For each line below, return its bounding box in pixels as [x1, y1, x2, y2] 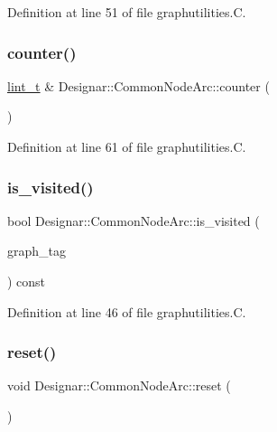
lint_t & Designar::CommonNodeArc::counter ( [7, 76, 270, 95]
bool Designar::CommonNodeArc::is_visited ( [7, 211, 260, 230]
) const [7, 272, 46, 290]
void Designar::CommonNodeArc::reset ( [7, 376, 231, 395]
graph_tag [7, 241, 67, 260]
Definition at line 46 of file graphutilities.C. [7, 302, 246, 321]
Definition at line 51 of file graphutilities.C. [7, 3, 246, 21]
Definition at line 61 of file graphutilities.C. [7, 137, 246, 155]
